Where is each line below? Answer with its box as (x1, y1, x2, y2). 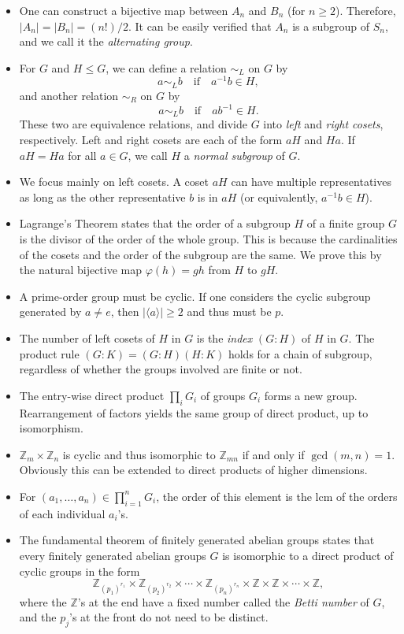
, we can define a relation (106, 59, 227, 76)
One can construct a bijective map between (19, 2, 228, 18)
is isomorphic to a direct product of (222, 547, 394, 563)
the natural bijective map (19, 261, 143, 278)
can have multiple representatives (231, 173, 391, 190)
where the (19, 593, 67, 610)
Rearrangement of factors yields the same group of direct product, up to (19, 404, 369, 421)
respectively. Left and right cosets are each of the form (19, 132, 283, 148)
